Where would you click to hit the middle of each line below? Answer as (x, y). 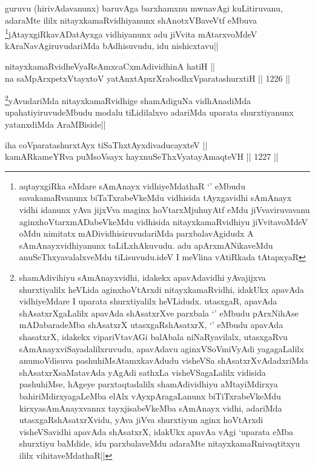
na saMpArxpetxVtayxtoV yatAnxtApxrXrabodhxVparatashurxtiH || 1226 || (148, 78)
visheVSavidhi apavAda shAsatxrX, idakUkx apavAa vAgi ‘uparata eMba (156, 431)
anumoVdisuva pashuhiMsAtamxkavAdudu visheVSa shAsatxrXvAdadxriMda (164, 360)
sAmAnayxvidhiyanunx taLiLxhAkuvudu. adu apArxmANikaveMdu (146, 245)
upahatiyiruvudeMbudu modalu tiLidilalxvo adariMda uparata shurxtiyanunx (149, 112)
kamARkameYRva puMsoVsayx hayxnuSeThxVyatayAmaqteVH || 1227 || (142, 156)
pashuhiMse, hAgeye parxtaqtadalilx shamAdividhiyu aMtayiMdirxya (148, 384)
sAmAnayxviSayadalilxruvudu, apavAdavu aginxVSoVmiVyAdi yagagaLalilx (161, 348)
